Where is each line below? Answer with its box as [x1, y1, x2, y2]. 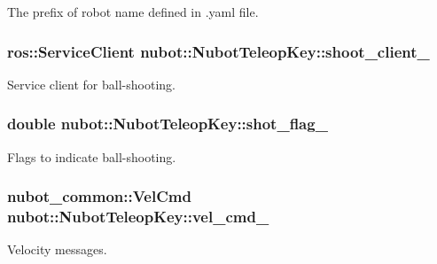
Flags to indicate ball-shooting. [7, 147, 176, 166]
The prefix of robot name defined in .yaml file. [7, 3, 259, 20]
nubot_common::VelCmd [7, 185, 191, 207]
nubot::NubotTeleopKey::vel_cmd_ [7, 206, 269, 228]
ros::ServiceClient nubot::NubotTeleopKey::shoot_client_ [7, 40, 430, 62]
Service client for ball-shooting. [7, 74, 176, 93]
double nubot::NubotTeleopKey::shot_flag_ [7, 113, 328, 135]
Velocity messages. [7, 240, 107, 259]
